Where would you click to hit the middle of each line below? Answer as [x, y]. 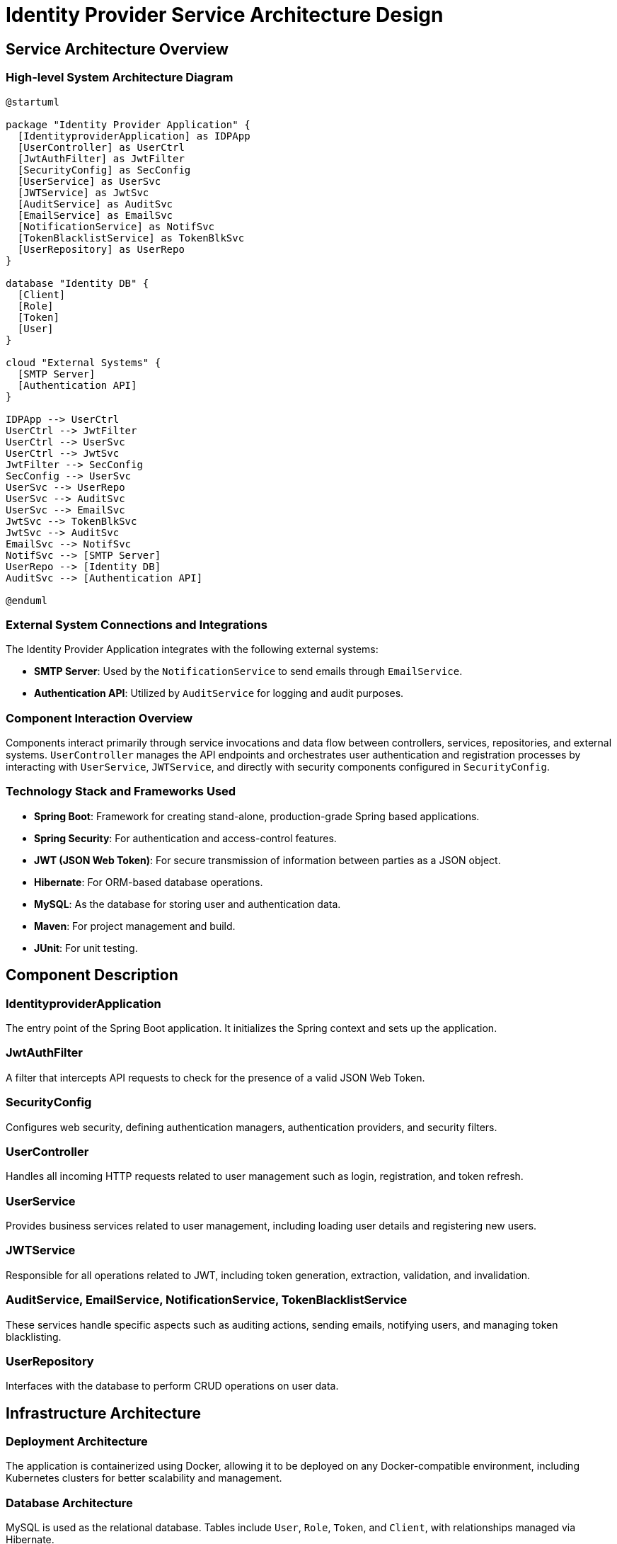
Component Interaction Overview [99, 718]
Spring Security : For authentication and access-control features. [185, 838]
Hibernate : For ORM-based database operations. [149, 882]
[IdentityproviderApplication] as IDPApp [134, 136]
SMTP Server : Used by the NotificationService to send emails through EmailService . [248, 671]
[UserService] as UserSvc [89, 181]
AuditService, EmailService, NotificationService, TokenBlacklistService [207, 1300]
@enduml [27, 600]
